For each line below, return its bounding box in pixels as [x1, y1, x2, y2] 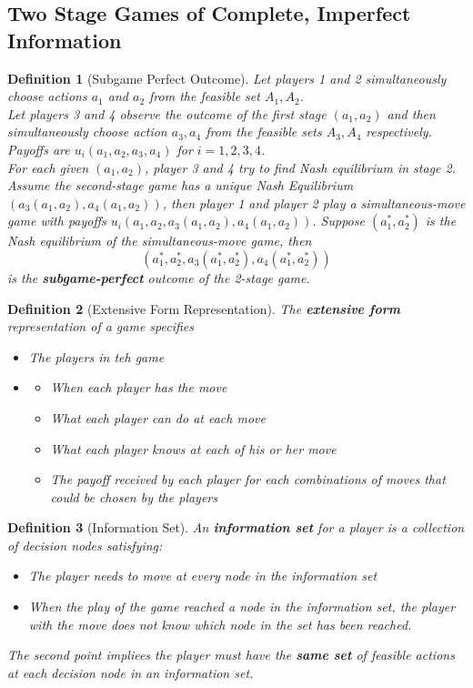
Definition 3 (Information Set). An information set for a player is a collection [7, 518, 465, 537]
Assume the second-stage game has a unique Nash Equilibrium [7, 176, 354, 195]
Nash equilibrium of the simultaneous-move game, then [7, 231, 312, 250]
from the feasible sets [206, 122, 322, 141]
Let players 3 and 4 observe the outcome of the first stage [7, 104, 327, 123]
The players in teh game [28, 347, 165, 366]
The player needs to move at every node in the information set [28, 566, 377, 585]
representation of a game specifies [7, 317, 195, 336]
